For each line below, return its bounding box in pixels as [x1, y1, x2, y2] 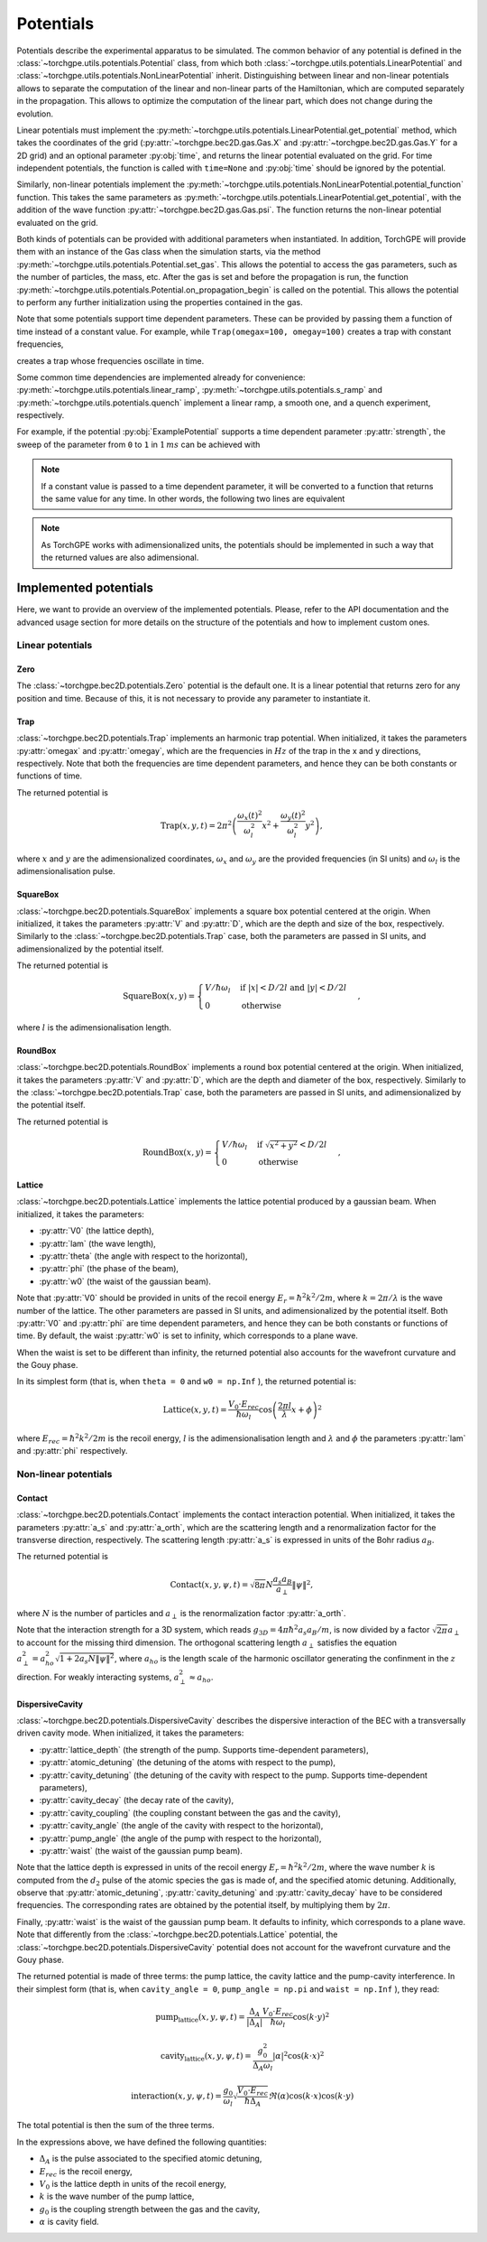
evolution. [16, 108, 54, 119]
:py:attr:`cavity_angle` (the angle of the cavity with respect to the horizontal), [39, 1820, 324, 1831]
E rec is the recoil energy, [39, 2165, 133, 2179]
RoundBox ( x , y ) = [142, 1148, 212, 1158]
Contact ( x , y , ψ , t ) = [170, 1579, 249, 1589]
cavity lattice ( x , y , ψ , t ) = [161, 2051, 252, 2063]
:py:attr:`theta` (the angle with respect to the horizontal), [39, 1251, 248, 1261]
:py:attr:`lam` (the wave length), [39, 1238, 157, 1249]
